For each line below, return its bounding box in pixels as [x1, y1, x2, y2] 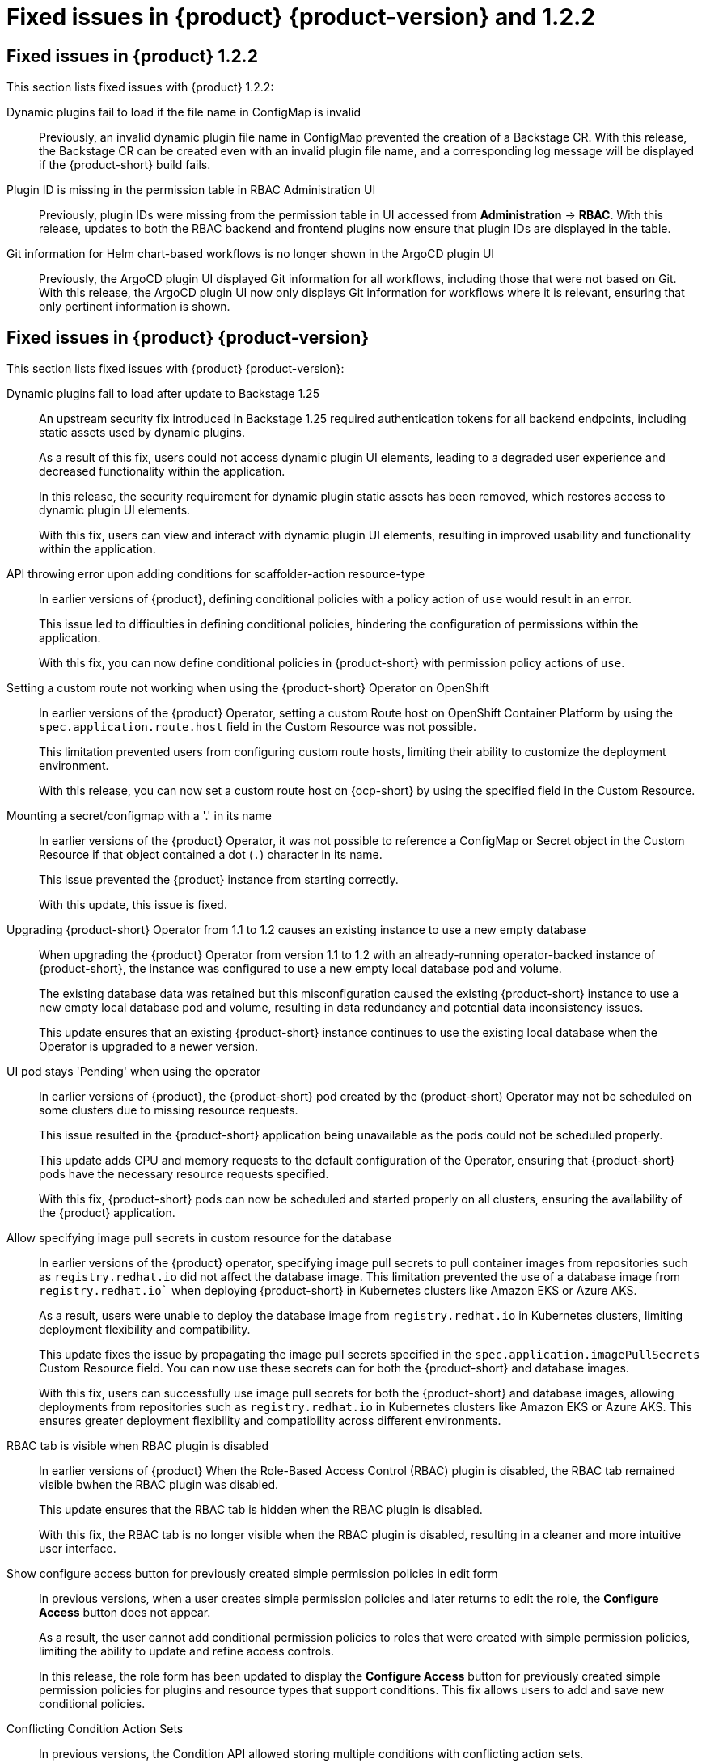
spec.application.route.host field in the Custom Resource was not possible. [39, 720, 476, 734]
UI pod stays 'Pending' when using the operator [6, 1064, 261, 1079]
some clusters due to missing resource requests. [39, 1103, 298, 1118]
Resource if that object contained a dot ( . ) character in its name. [39, 848, 383, 862]
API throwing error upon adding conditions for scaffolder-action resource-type [6, 567, 425, 581]
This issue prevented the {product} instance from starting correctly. [39, 873, 399, 887]
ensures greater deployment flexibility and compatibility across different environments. [39, 1414, 501, 1428]
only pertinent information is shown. [39, 299, 230, 314]
